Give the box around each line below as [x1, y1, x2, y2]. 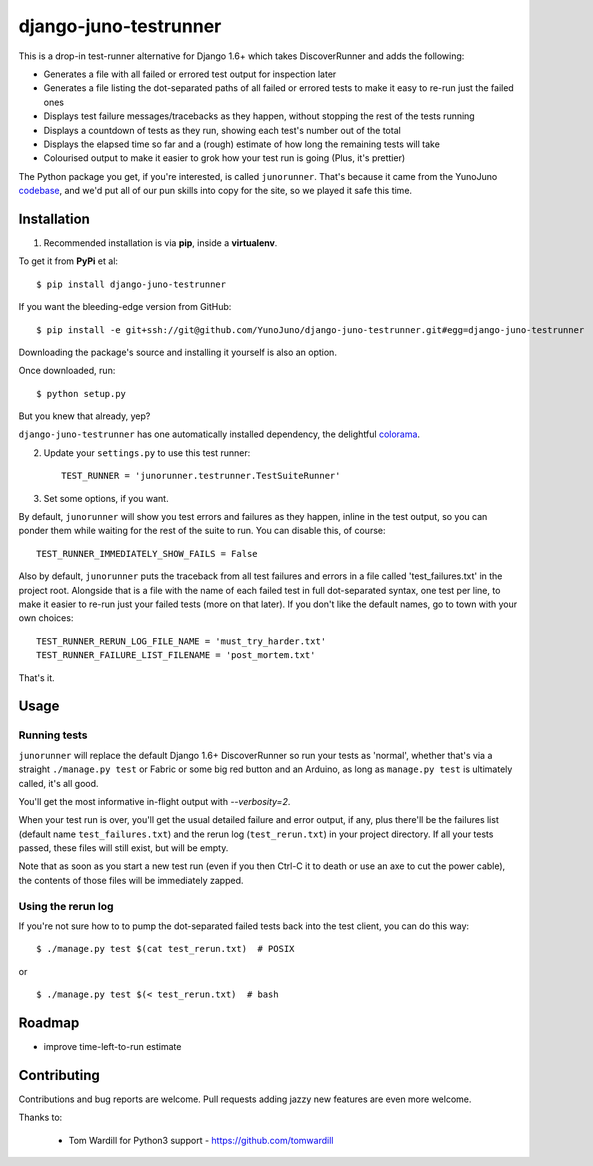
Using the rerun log [18, 899, 114, 913]
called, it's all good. [18, 777, 99, 789]
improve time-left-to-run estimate [43, 1041, 182, 1053]
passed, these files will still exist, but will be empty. [18, 842, 229, 854]
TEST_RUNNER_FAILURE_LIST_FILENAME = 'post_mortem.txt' [36, 650, 316, 661]
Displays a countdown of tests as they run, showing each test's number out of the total [43, 124, 402, 136]
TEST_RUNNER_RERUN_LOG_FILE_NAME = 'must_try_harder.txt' [36, 635, 327, 647]
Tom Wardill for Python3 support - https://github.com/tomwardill [68, 1134, 334, 1146]
